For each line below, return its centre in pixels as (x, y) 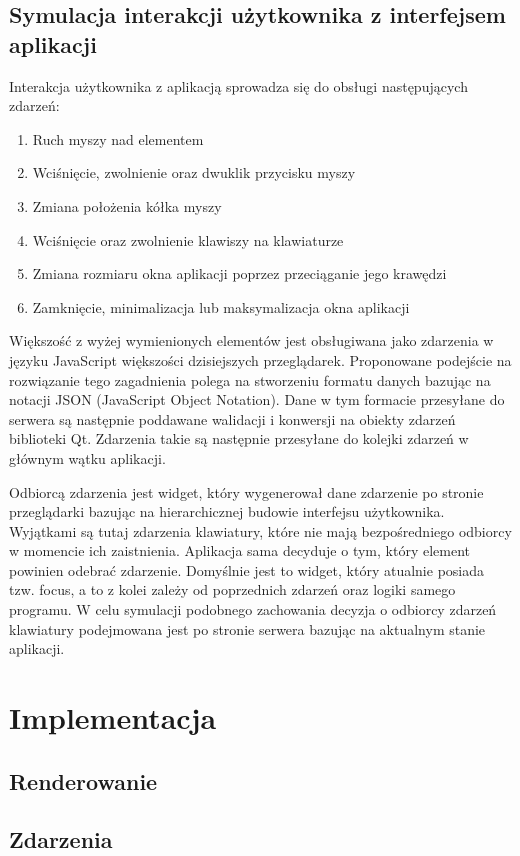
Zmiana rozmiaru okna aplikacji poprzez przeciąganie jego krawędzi (239, 273)
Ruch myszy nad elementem (118, 138)
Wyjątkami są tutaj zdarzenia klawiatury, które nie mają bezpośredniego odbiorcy (260, 530)
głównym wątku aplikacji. (87, 457)
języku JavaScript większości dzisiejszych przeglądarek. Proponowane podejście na (260, 359)
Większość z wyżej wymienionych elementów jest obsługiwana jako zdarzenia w (251, 340)
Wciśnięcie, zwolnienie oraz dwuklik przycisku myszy (194, 172)
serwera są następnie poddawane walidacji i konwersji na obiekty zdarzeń (232, 418)
